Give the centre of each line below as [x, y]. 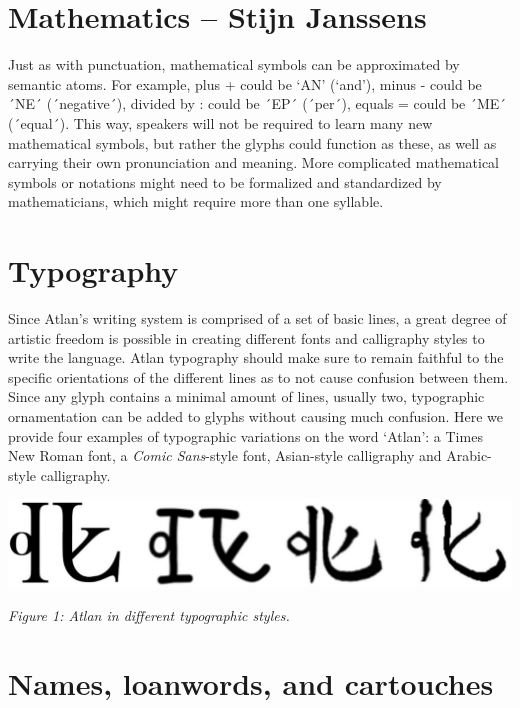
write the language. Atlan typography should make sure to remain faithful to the [256, 357]
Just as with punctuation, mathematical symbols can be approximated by [234, 64]
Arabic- [469, 455]
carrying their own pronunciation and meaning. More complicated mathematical [254, 162]
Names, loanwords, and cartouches [251, 683]
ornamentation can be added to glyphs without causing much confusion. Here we [255, 415]
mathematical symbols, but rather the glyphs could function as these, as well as [252, 142]
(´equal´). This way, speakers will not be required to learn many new [220, 122]
